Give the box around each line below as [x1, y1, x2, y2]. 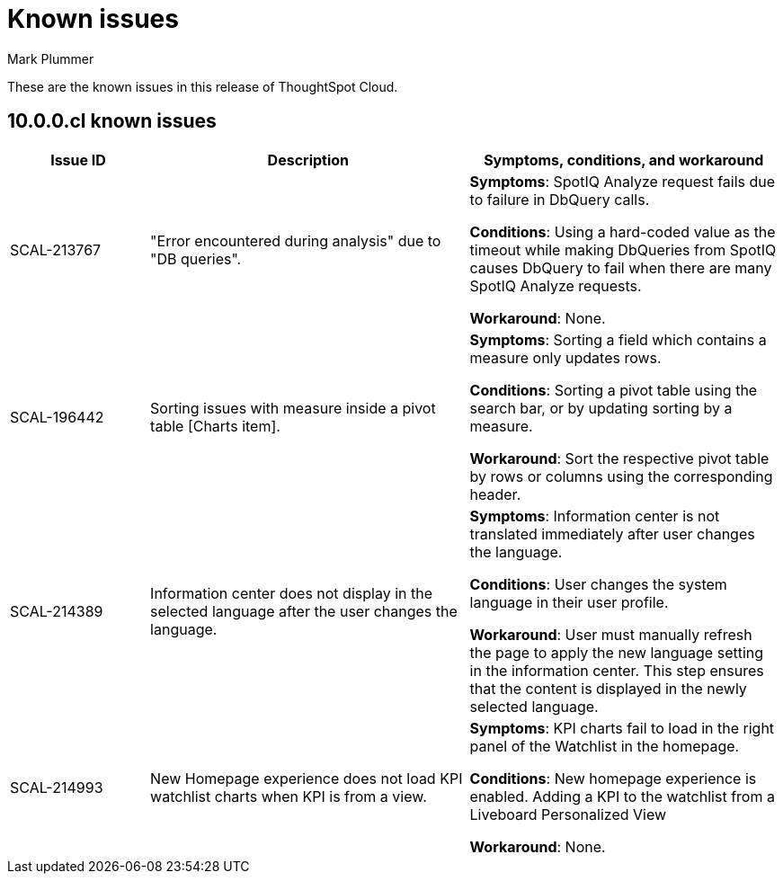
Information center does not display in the [150, 583, 432, 602]
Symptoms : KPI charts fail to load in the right [469, 718, 775, 737]
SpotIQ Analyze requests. [469, 276, 642, 295]
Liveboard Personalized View [469, 805, 667, 823]
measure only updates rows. [469, 348, 662, 367]
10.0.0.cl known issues [7, 110, 217, 133]
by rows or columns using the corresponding [469, 467, 773, 485]
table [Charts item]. [150, 416, 280, 435]
